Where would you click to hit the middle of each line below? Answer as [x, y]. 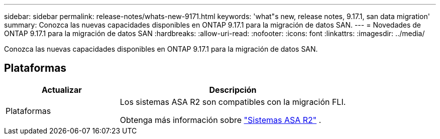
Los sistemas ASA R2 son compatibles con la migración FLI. [233, 102]
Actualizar [62, 90]
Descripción [233, 90]
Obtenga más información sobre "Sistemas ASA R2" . [221, 120]
